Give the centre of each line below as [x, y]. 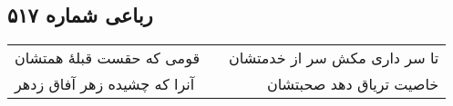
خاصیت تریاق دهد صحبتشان [353, 84]
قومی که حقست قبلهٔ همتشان [108, 58]
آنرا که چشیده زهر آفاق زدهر [105, 84]
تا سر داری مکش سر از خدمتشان [334, 58]
